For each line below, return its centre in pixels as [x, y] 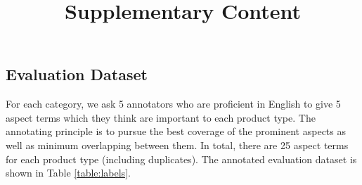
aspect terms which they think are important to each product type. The [161, 117]
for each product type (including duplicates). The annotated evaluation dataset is [181, 159]
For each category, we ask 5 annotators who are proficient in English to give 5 [173, 104]
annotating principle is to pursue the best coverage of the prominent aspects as [176, 131]
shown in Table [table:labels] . [68, 173]
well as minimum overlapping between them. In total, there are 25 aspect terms [177, 145]
